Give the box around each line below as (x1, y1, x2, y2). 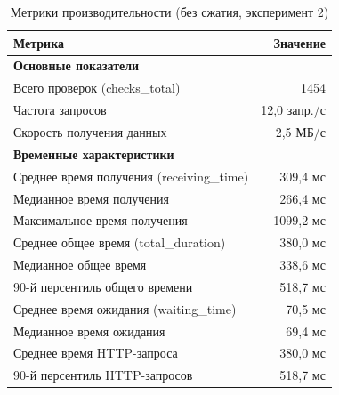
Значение (273, 33, 326, 52)
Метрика (13, 33, 64, 52)
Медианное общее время (13, 255, 147, 274)
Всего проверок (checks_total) (13, 78, 181, 97)
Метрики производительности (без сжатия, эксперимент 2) (10, 3, 329, 20)
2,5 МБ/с (275, 122, 326, 141)
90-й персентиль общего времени (13, 277, 193, 295)
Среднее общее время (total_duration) (13, 233, 226, 252)
